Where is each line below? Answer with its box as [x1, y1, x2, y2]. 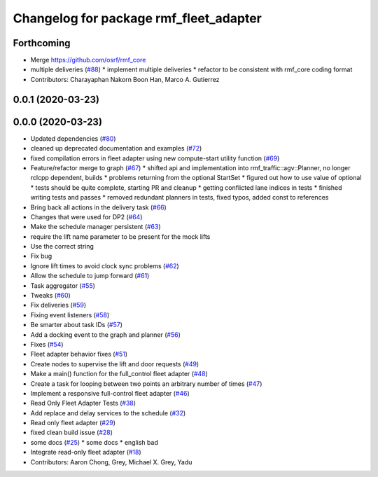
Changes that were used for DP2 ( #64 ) [30, 212, 143, 221]
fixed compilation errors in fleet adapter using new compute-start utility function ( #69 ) [30, 154, 280, 163]
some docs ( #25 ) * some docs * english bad [30, 438, 159, 446]
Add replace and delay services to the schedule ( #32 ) [30, 408, 186, 417]
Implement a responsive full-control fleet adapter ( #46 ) [30, 389, 190, 397]
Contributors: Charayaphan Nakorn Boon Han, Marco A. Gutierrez [30, 75, 220, 83]
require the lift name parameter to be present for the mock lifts [30, 232, 211, 241]
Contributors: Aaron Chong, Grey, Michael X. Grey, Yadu [30, 457, 192, 466]
